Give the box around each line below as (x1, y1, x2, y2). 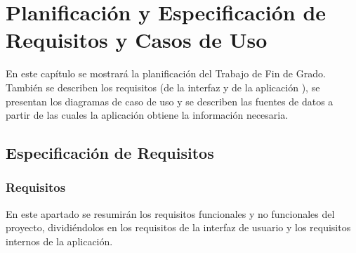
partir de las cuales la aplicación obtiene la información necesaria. (6, 108, 289, 122)
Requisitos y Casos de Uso (6, 25, 268, 54)
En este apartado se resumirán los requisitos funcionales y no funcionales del (6, 206, 335, 221)
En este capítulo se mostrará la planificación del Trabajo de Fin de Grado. (6, 66, 326, 81)
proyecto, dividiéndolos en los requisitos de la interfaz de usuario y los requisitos (6, 220, 351, 235)
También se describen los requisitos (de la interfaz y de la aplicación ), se (6, 79, 320, 94)
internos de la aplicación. (6, 233, 113, 248)
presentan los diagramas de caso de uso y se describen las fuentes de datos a (6, 93, 334, 108)
